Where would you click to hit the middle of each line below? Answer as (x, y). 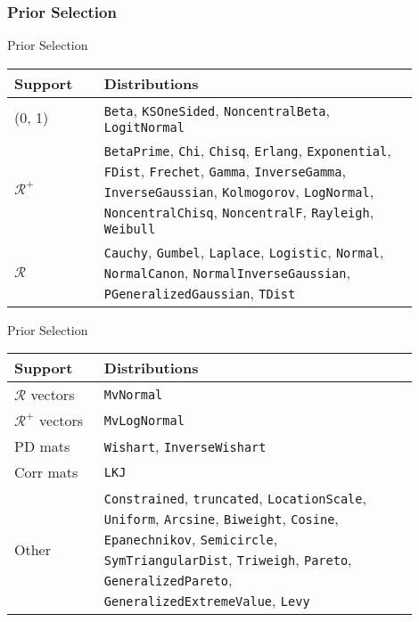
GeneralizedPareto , (168, 580)
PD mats (42, 446)
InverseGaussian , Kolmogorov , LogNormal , (239, 191)
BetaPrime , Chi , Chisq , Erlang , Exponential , (247, 150)
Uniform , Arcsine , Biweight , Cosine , (221, 519)
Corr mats (46, 472)
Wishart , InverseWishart (185, 446)
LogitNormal (144, 127)
